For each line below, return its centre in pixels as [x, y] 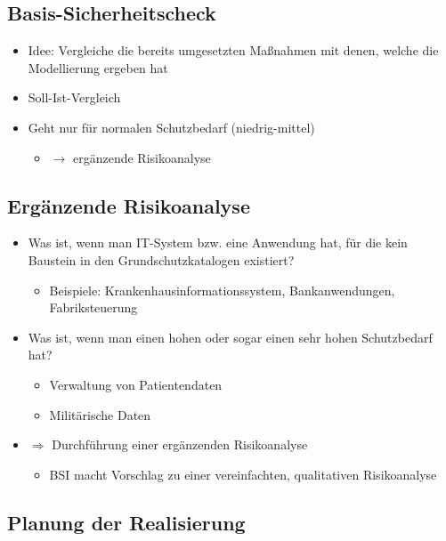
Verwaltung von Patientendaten [136, 384]
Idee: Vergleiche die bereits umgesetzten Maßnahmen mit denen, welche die [233, 50]
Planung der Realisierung [126, 522]
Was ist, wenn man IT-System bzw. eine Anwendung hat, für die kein [218, 242]
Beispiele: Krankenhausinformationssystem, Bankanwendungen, [222, 290]
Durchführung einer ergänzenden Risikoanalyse [180, 444]
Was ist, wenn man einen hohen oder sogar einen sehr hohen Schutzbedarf [230, 337]
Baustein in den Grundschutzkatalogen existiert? [161, 259]
